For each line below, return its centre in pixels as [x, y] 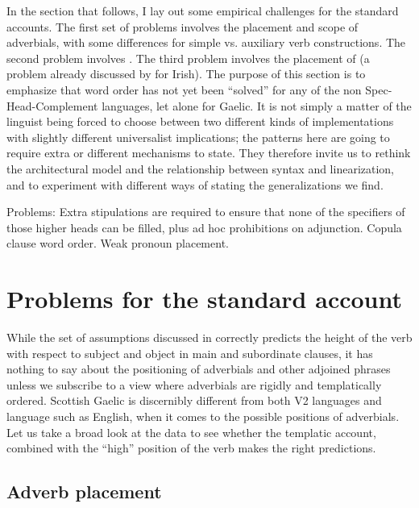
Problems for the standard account [205, 299]
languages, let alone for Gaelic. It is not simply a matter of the [257, 105]
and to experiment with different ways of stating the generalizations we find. [195, 184]
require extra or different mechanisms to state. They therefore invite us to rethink [209, 153]
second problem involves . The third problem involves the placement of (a [188, 58]
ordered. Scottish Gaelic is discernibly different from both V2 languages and [194, 400]
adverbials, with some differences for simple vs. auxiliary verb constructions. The [206, 42]
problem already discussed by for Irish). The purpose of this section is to [186, 74]
